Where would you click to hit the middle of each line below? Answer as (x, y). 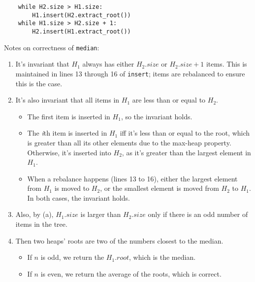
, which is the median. (162, 257)
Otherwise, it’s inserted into (69, 152)
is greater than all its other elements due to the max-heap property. (129, 142)
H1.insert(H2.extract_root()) (81, 15)
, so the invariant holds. (157, 116)
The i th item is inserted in (67, 133)
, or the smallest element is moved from (159, 188)
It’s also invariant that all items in (67, 100)
